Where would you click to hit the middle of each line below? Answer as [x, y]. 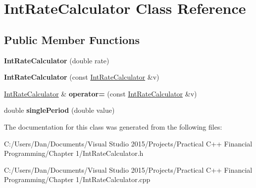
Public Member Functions [72, 39]
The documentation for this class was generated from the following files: [113, 126]
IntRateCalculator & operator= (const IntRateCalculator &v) [101, 93]
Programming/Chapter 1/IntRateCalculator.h [74, 153]
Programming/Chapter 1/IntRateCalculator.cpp [77, 179]
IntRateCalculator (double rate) [57, 60]
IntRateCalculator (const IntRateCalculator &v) [82, 77]
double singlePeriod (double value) [59, 110]
